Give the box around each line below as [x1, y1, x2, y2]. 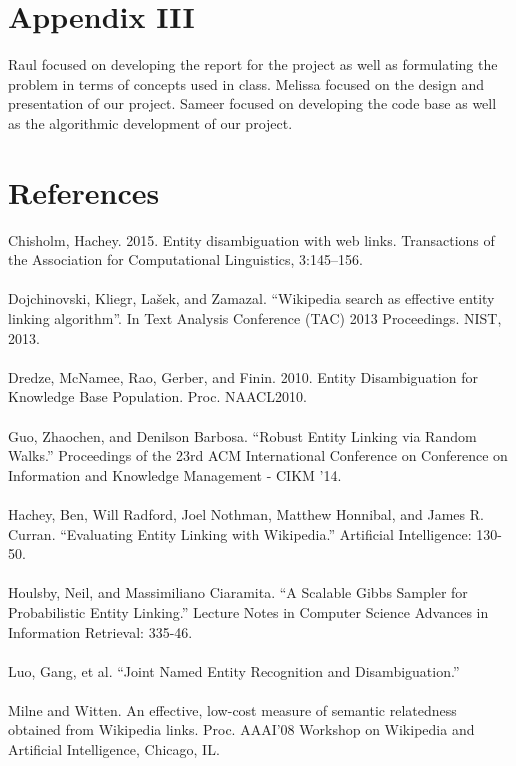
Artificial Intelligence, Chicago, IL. [8, 739, 220, 760]
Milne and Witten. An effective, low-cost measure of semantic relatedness [8, 699, 457, 720]
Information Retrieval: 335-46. [8, 621, 193, 642]
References [8, 171, 160, 212]
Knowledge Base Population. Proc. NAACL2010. [8, 386, 307, 407]
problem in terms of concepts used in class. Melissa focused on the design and [8, 73, 484, 94]
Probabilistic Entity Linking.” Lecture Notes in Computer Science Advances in [8, 601, 489, 622]
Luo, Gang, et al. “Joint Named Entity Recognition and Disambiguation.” [8, 660, 460, 681]
